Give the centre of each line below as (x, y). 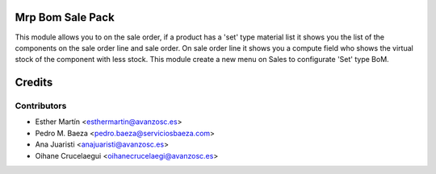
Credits (34, 83)
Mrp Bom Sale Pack (65, 17)
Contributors (41, 106)
